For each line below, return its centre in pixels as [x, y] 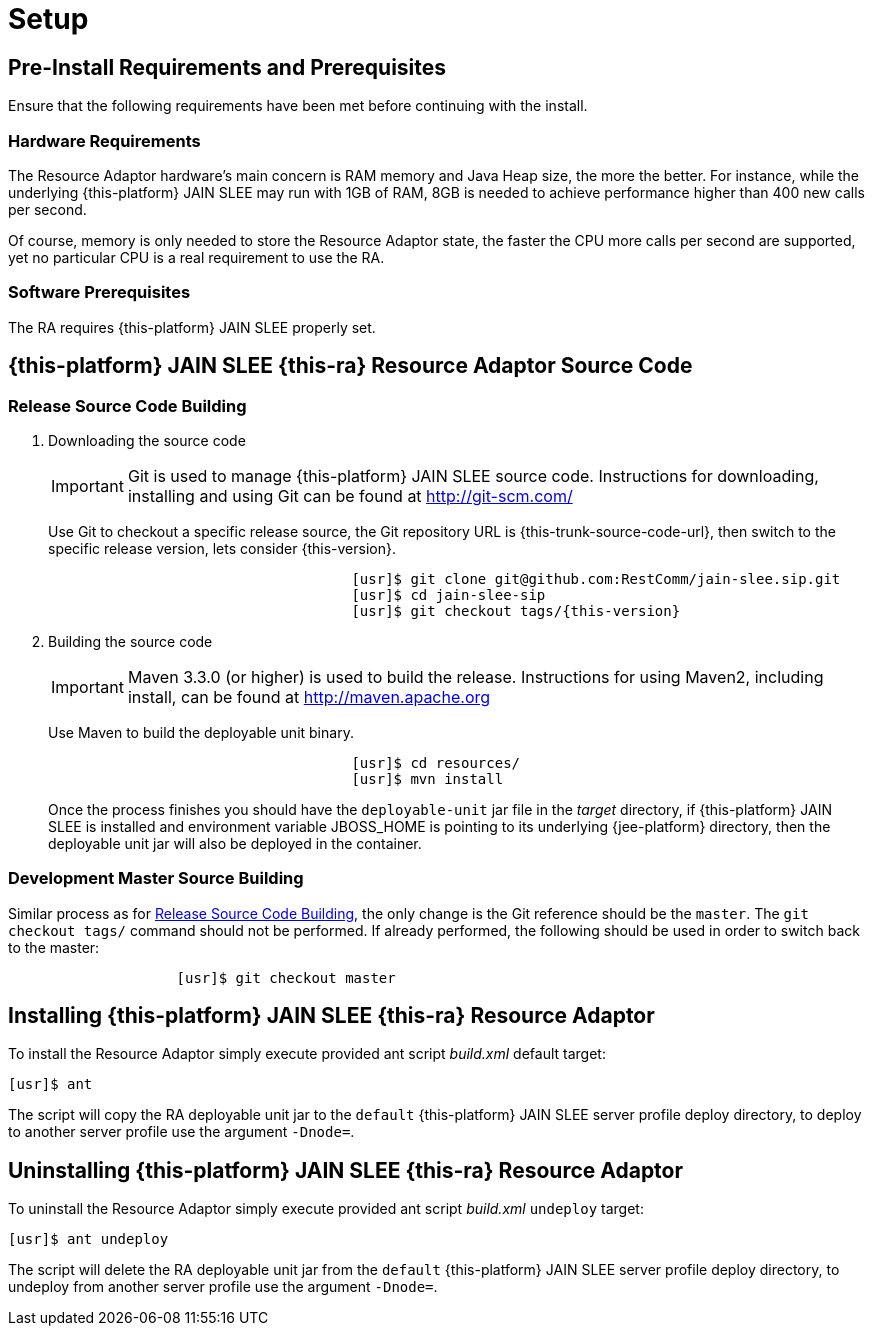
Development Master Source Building [156, 878]
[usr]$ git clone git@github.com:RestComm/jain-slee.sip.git [596, 578]
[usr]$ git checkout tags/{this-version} [516, 610]
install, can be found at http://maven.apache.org [309, 696]
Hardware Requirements [104, 140]
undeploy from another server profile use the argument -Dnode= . [223, 1287]
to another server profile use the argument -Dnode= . [181, 1132]
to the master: [54, 947]
